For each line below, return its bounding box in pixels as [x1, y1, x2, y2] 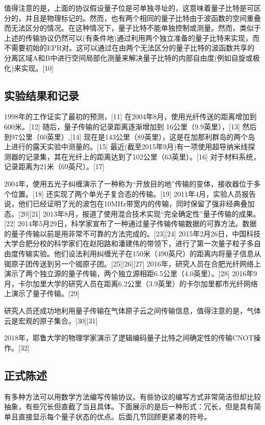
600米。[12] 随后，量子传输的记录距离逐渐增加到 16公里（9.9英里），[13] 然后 [4, 121, 257, 131]
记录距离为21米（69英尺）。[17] [4, 161, 104, 172]
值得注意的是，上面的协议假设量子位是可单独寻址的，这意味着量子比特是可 [4, 3, 254, 13]
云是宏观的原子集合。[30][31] [4, 315, 98, 326]
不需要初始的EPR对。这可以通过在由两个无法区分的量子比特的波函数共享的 [4, 42, 255, 53]
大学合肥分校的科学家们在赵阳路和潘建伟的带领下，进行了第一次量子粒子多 [4, 238, 254, 249]
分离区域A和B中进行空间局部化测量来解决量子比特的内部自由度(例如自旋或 [4, 52, 253, 63]
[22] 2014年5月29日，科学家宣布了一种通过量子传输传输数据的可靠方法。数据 [4, 218, 257, 229]
